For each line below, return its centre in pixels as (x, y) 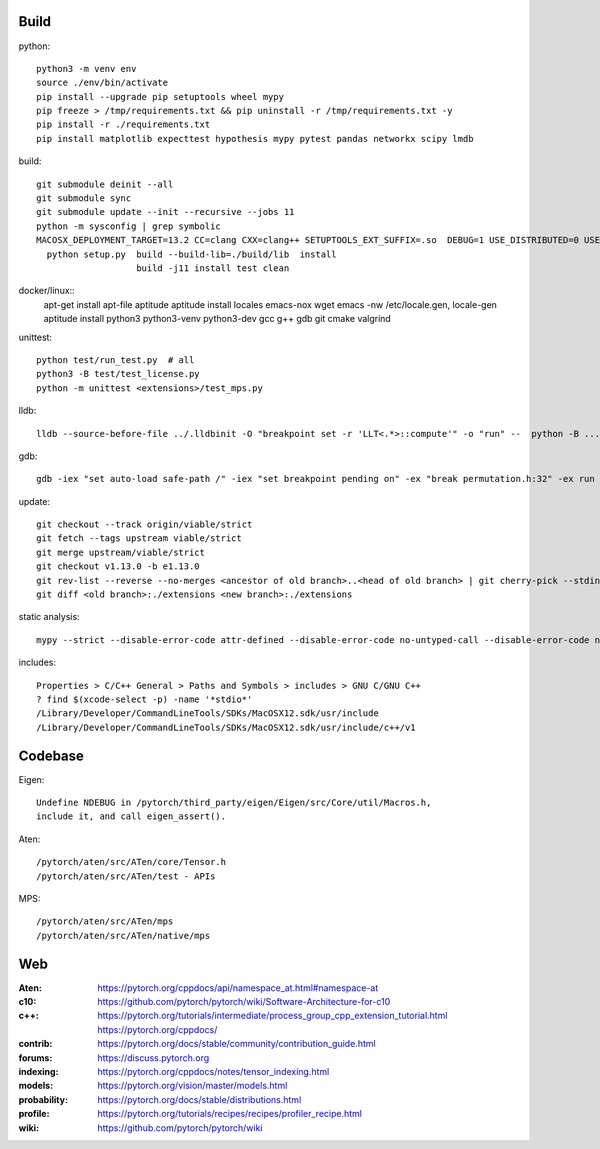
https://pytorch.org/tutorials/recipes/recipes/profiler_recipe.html (229, 1114)
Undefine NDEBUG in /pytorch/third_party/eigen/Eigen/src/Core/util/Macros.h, (234, 803)
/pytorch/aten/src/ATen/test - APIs (126, 876)
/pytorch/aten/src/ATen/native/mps (123, 935)
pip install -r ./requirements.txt (123, 124)
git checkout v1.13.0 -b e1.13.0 (118, 566)
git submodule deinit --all (105, 184)
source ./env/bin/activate (102, 83)
